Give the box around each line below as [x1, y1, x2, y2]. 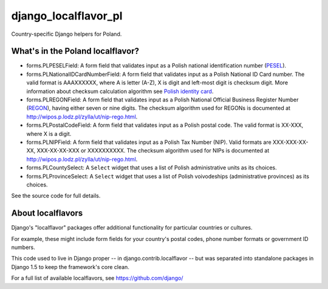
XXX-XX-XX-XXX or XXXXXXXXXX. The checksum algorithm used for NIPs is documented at [36, 147, 270, 154]
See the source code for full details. [11, 192, 101, 200]
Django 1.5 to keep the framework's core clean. [11, 263, 130, 270]
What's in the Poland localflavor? [11, 46, 140, 56]
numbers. [11, 243, 36, 251]
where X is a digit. [26, 130, 72, 137]
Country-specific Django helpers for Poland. [11, 30, 122, 38]
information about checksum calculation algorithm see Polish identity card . [26, 87, 214, 95]
